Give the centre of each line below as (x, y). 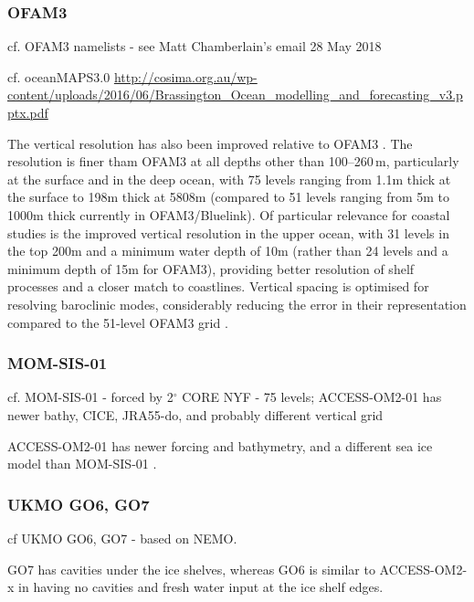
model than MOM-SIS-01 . (82, 464)
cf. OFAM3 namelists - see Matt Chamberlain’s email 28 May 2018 (195, 46)
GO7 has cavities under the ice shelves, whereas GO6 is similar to (191, 569)
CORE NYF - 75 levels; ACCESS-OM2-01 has (312, 397)
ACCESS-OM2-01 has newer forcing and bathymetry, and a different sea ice (220, 445)
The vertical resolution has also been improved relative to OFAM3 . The (210, 143)
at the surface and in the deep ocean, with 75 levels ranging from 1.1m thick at (229, 179)
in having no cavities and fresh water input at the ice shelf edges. (201, 587)
